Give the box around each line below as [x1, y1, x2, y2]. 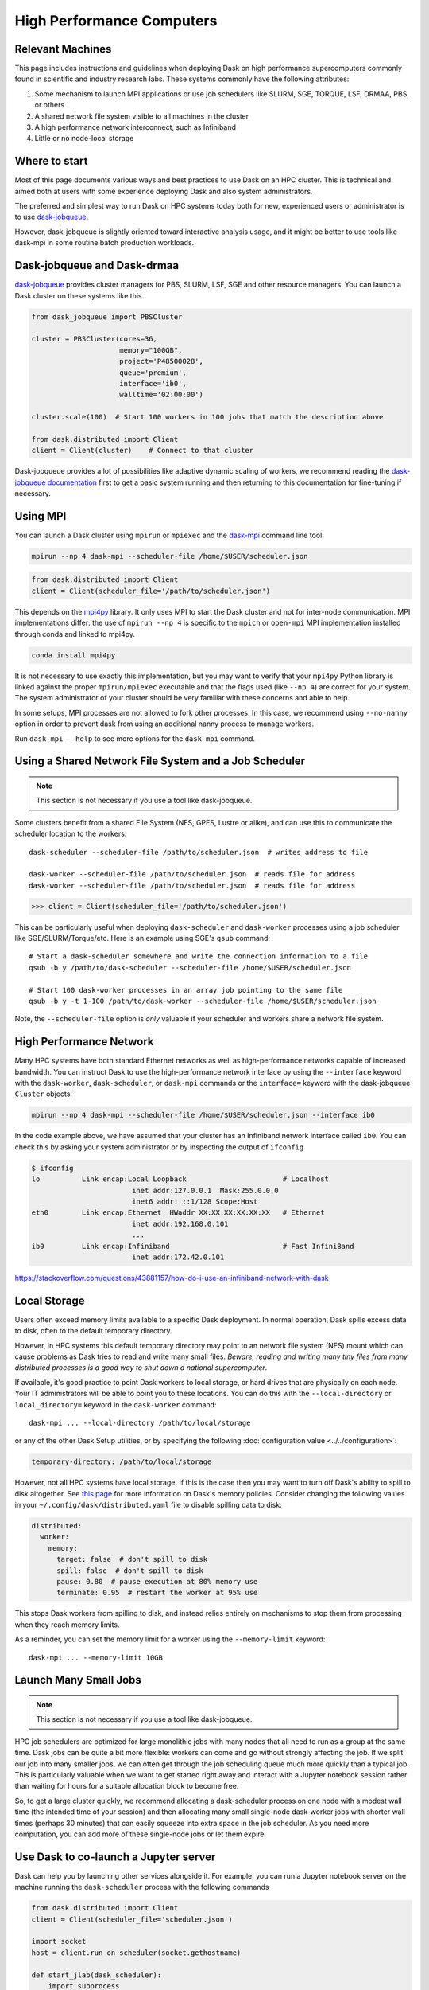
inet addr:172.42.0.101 [131, 1252, 225, 1262]
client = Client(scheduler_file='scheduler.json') [31, 1914, 234, 1924]
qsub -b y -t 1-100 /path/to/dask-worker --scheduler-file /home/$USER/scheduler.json [29, 997, 377, 1005]
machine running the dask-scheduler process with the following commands [14, 1883, 269, 1892]
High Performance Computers [14, 12, 218, 29]
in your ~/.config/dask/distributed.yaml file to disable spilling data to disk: [14, 1500, 282, 1510]
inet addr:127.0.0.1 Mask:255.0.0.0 [131, 1186, 279, 1195]
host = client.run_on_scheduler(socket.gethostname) [31, 1948, 242, 1957]
